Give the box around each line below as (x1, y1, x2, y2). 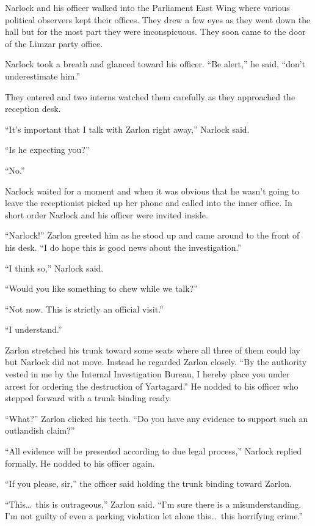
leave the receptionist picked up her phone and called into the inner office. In (5, 196, 292, 209)
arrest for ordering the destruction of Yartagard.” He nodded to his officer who (5, 379, 299, 392)
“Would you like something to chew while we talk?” (5, 282, 198, 295)
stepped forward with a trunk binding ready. (5, 391, 172, 404)
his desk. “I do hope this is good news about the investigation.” (5, 240, 242, 253)
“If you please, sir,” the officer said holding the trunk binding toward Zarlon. (5, 477, 292, 490)
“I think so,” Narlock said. (5, 261, 104, 274)
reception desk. (5, 102, 61, 115)
